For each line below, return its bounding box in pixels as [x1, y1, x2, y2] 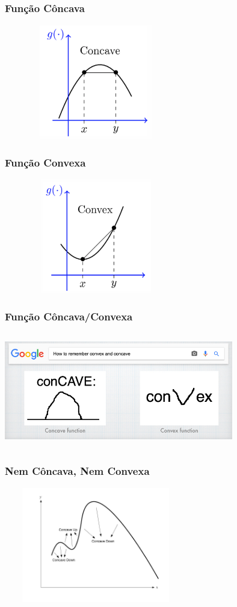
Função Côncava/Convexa [5, 309, 133, 324]
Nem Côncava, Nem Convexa [5, 463, 150, 478]
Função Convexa [5, 154, 86, 170]
